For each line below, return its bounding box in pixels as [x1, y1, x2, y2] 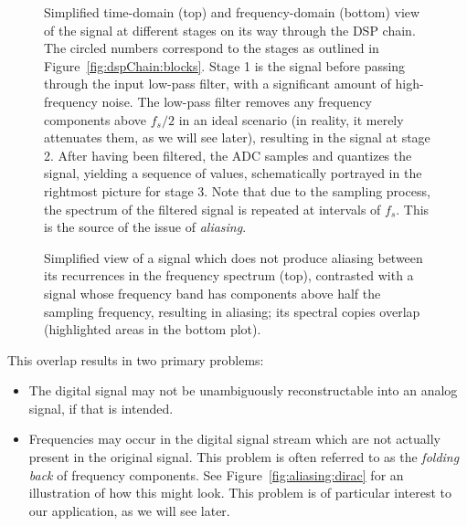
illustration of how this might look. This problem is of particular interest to [28, 483, 452, 502]
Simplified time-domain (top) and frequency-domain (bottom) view [44, 3, 420, 21]
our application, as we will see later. [28, 500, 230, 520]
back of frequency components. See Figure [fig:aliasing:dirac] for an [28, 465, 404, 484]
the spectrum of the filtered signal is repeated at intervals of [44, 199, 381, 218]
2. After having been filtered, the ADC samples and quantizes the [44, 145, 412, 164]
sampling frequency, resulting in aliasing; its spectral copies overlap [44, 301, 420, 321]
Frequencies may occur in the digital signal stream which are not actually [28, 429, 440, 448]
